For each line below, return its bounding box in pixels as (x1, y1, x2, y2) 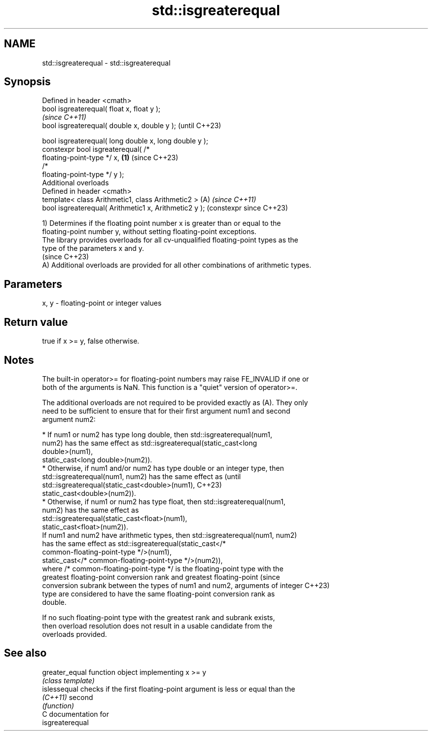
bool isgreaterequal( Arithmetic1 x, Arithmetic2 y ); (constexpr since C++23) (42, 204, 288, 212)
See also (4, 647, 47, 660)
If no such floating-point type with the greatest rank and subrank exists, (42, 613, 275, 622)
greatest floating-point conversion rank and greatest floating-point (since (42, 572, 280, 581)
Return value (4, 315, 68, 328)
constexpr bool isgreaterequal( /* (42, 145, 150, 154)
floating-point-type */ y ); (42, 170, 124, 179)
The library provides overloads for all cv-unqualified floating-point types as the (42, 236, 298, 245)
